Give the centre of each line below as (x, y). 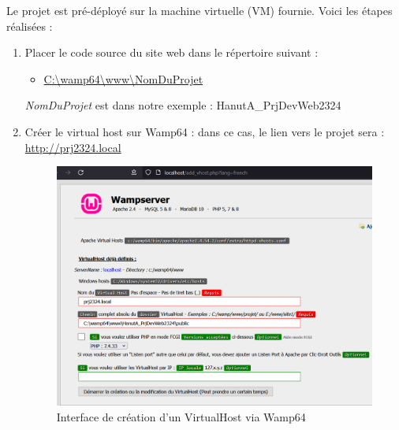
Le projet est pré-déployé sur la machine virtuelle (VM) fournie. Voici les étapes (199, 10)
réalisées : (30, 26)
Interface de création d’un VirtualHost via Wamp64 (181, 416)
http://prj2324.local (73, 147)
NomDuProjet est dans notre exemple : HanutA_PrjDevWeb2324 (183, 105)
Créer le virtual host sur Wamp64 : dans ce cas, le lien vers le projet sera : (205, 131)
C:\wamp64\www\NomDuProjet (123, 78)
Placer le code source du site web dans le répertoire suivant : (172, 52)
